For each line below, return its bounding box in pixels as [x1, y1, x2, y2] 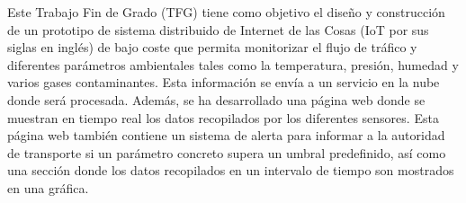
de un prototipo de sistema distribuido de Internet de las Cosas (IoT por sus [7, 20, 429, 39]
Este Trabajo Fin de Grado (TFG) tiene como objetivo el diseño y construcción [7, 3, 445, 21]
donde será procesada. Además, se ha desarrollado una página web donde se [7, 90, 426, 109]
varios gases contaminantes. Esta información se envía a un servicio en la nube [7, 73, 440, 92]
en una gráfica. [7, 178, 89, 197]
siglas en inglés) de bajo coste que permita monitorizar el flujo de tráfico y [7, 38, 417, 57]
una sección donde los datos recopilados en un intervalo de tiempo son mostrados [7, 161, 454, 180]
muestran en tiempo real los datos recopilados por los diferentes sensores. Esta [7, 108, 439, 127]
